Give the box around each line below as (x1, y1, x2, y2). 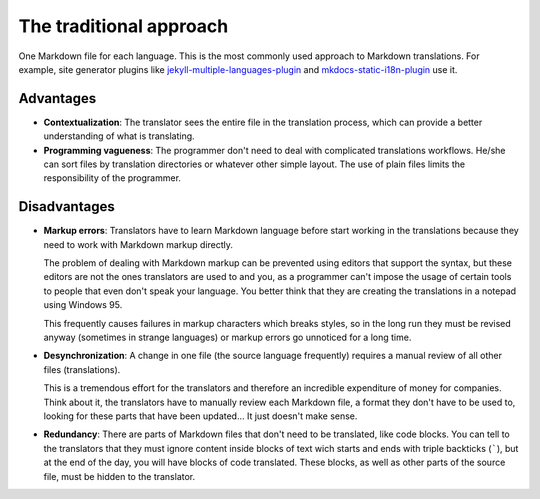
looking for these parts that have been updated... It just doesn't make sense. (43, 410, 358, 422)
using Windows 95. (43, 299, 123, 311)
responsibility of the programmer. (43, 172, 182, 184)
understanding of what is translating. (43, 130, 195, 142)
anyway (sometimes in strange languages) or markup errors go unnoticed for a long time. (43, 331, 412, 344)
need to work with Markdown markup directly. (43, 238, 234, 250)
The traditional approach (18, 15, 229, 37)
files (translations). (43, 363, 121, 375)
